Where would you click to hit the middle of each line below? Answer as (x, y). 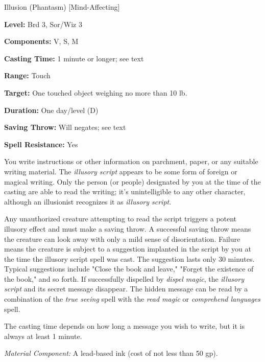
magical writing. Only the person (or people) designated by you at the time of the (132, 181)
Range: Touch (27, 75)
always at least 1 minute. (43, 336)
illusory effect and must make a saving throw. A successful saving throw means (128, 228)
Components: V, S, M (41, 41)
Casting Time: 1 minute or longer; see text (74, 58)
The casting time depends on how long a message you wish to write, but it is (125, 326)
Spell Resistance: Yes (41, 144)
